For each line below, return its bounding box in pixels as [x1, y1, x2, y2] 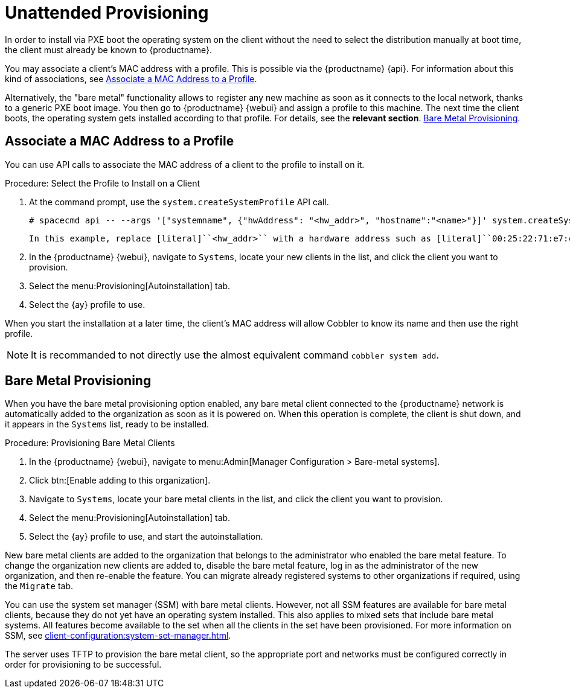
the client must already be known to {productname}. [5, 44, 213, 55]
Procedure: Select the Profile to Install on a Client [5, 177, 200, 188]
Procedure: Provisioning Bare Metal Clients [5, 438, 175, 449]
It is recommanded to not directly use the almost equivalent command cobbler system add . [31, 348, 440, 361]
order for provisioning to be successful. [5, 659, 162, 670]
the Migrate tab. [5, 581, 74, 592]
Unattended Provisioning [5, 2, 209, 23]
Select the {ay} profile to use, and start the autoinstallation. [29, 531, 263, 542]
